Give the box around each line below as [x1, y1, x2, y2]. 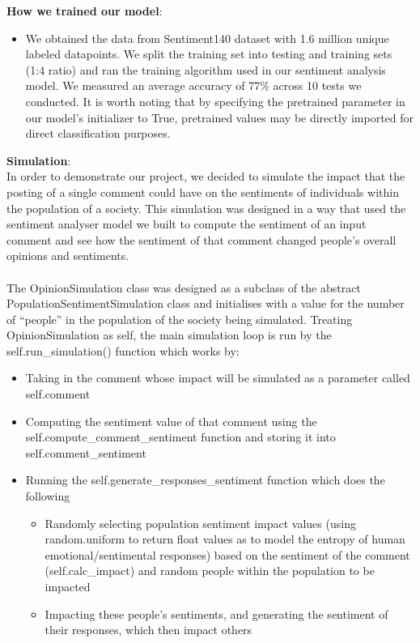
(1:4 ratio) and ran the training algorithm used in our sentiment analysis [25, 61, 386, 78]
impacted [45, 578, 91, 594]
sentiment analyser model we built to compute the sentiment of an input [6, 215, 367, 232]
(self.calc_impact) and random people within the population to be [45, 562, 375, 579]
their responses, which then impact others [45, 621, 252, 638]
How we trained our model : [6, 2, 163, 19]
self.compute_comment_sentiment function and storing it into [25, 428, 336, 445]
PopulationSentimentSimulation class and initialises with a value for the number [6, 295, 405, 312]
